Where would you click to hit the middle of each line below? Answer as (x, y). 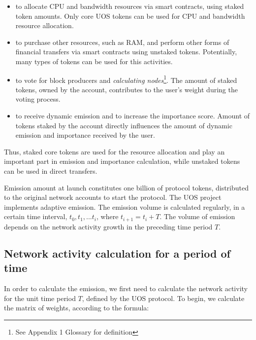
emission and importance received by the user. (85, 135)
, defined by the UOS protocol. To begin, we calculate (163, 298)
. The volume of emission (197, 216)
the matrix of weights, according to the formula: (77, 308)
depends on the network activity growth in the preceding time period (108, 226)
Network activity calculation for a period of (117, 253)
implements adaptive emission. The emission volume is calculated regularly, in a (125, 207)
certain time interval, (36, 216)
